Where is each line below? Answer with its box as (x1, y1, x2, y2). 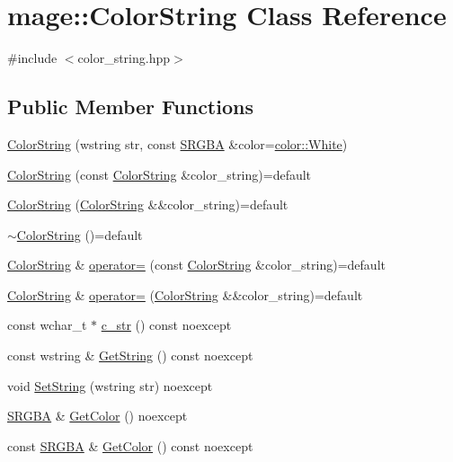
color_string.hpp (77, 49, 171, 67)
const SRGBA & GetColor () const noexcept (7, 436, 253, 455)
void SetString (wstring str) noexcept (7, 376, 213, 395)
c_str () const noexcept (101, 315, 232, 334)
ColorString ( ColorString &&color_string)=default (7, 195, 289, 214)
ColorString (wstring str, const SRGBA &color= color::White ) (7, 134, 348, 153)
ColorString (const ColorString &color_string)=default (7, 164, 312, 183)
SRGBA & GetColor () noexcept (7, 406, 188, 425)
